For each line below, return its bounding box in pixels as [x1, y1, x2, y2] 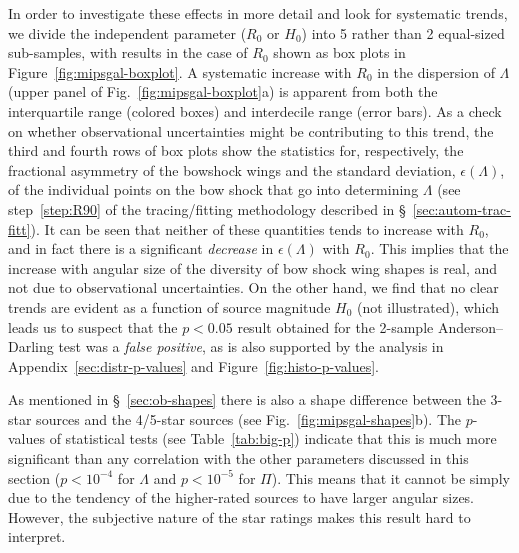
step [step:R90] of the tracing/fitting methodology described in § [8, 198, 406, 219]
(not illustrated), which [357, 296, 500, 317]
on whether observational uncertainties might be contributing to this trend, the [8, 120, 494, 141]
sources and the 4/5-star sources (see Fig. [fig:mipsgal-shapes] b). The [36, 408, 461, 429]
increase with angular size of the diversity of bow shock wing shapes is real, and [8, 257, 498, 278]
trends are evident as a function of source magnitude [8, 296, 331, 317]
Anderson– [437, 316, 503, 337]
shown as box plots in [273, 42, 406, 63]
